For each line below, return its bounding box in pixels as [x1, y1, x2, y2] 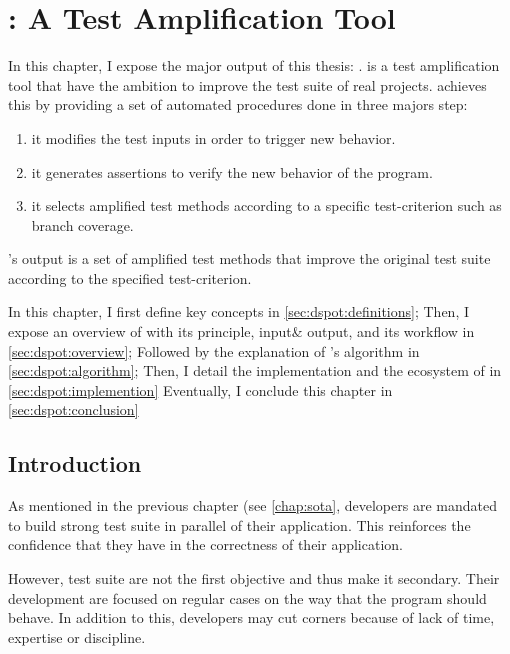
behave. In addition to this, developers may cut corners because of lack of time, [8, 607, 495, 628]
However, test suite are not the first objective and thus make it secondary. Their [8, 568, 500, 589]
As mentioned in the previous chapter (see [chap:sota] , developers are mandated [8, 495, 497, 516]
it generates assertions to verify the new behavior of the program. [31, 161, 433, 182]
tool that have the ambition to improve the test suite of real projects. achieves [8, 74, 487, 95]
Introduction [8, 448, 142, 479]
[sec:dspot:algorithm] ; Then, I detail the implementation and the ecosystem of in [8, 360, 502, 381]
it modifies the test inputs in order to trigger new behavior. [31, 127, 396, 148]
